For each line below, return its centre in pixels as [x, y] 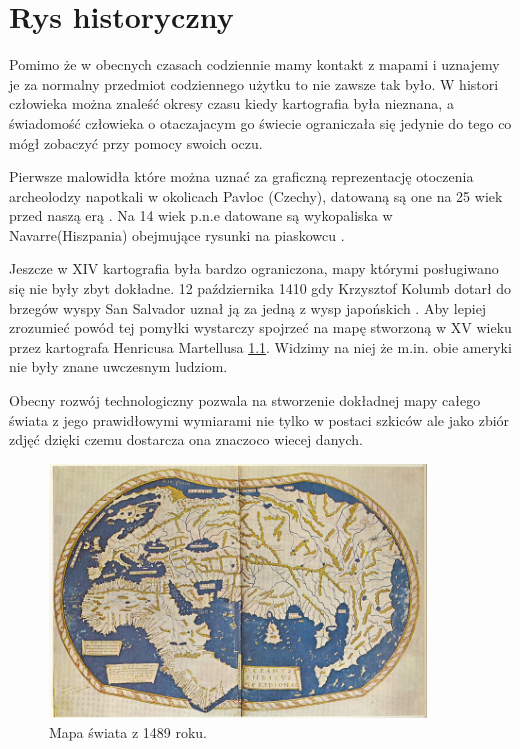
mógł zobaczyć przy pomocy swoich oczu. [136, 142]
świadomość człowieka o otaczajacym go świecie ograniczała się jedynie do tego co [260, 122]
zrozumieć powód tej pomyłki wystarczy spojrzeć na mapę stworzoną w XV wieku [260, 327]
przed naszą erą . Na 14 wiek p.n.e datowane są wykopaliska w [201, 215]
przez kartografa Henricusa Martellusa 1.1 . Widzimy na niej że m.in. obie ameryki [260, 346]
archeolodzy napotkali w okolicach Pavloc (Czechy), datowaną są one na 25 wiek [256, 195]
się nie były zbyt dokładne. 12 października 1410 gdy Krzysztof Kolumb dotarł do [260, 288]
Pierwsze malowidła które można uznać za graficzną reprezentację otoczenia [241, 176]
